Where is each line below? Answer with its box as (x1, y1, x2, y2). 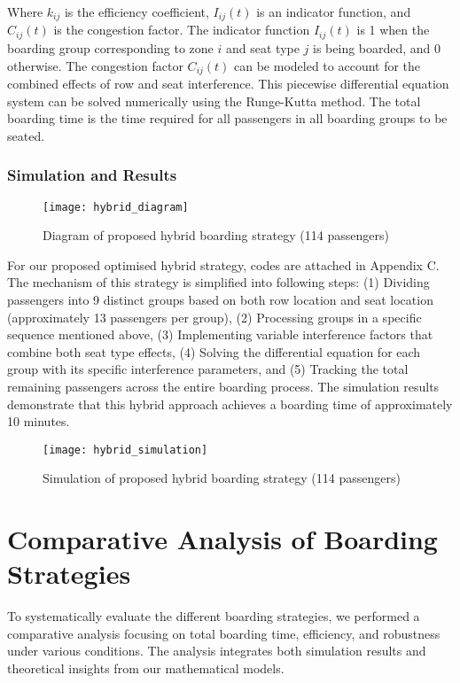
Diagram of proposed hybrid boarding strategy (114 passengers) (43, 226, 389, 244)
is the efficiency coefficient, (64, 3, 209, 20)
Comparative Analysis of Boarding (7, 521, 438, 557)
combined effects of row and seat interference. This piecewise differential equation (7, 74, 449, 92)
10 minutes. (7, 412, 70, 431)
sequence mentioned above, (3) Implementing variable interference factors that (7, 325, 433, 344)
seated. (7, 126, 45, 144)
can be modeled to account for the (234, 56, 421, 74)
